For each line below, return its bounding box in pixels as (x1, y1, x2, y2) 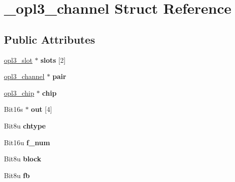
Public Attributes (4, 31, 95, 47)
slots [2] (40, 54, 66, 65)
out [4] (31, 104, 52, 114)
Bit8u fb (4, 170, 30, 180)
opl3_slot (4, 54, 33, 65)
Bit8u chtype (4, 120, 46, 130)
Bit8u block (4, 154, 41, 164)
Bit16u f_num (4, 137, 50, 147)
